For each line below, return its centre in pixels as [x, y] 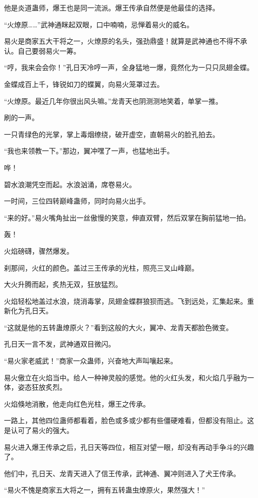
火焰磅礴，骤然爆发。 [39, 250]
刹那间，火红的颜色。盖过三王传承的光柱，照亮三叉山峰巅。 [101, 267]
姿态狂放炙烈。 [42, 387]
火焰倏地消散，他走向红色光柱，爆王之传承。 [77, 403]
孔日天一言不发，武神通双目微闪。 [60, 344]
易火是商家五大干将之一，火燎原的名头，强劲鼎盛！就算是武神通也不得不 [122, 41]
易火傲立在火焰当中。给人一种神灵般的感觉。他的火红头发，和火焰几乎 [119, 377]
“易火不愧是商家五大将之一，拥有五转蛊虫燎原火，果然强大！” [105, 490]
